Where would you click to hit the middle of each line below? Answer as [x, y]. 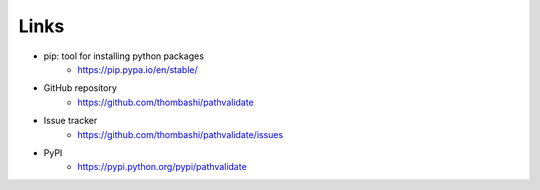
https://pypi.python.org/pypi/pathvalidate [162, 167]
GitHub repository [80, 88]
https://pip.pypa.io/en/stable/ [138, 69]
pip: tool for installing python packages [124, 56]
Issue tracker [70, 121]
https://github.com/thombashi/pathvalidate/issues [180, 134]
